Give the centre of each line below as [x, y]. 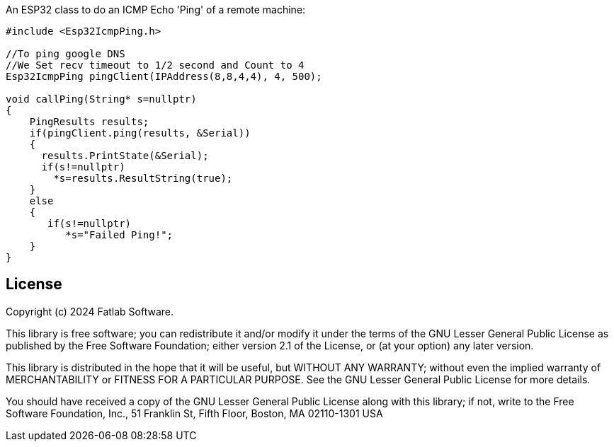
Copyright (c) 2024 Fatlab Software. [90, 311]
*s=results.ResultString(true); [143, 178]
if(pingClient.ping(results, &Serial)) [140, 133]
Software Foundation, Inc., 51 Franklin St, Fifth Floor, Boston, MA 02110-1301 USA [194, 413]
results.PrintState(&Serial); [125, 156]
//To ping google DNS [66, 54]
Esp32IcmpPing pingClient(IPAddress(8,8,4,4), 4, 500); [164, 76]
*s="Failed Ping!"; [119, 235]
